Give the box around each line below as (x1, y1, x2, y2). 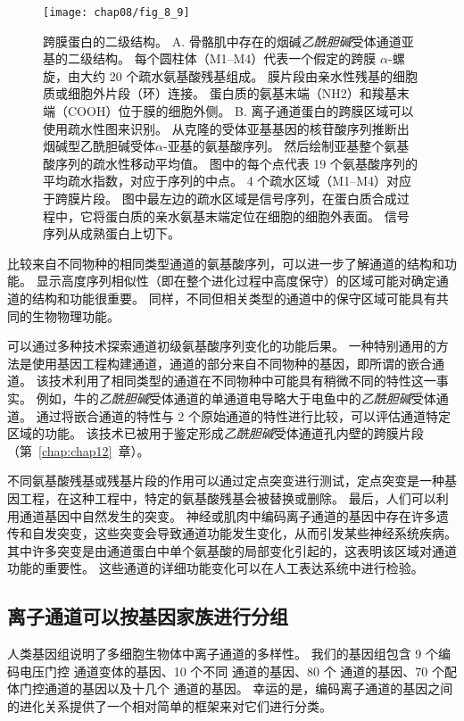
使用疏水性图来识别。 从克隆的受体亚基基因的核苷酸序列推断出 (43, 119, 410, 137)
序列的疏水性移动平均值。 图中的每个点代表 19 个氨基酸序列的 (54, 153, 418, 172)
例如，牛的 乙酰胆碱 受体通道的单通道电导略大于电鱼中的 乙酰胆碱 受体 (36, 388, 436, 407)
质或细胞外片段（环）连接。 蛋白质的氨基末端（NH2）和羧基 (43, 84, 397, 103)
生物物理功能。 (31, 306, 120, 325)
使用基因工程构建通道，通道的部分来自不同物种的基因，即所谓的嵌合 (31, 353, 432, 372)
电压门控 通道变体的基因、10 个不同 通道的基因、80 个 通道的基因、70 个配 (19, 661, 457, 680)
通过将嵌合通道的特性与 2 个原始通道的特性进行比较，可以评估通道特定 (36, 406, 451, 425)
